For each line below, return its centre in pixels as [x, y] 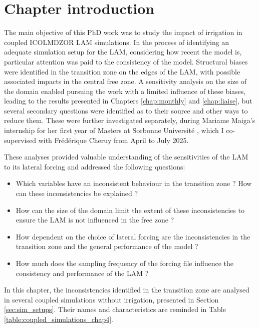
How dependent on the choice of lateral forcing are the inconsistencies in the [133, 236]
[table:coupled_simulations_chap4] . [59, 319]
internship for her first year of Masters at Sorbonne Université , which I [114, 130]
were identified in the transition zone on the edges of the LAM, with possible [122, 71]
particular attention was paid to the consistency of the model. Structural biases [126, 61]
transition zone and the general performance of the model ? [107, 246]
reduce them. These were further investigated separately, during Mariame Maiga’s [130, 120]
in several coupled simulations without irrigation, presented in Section [111, 299]
